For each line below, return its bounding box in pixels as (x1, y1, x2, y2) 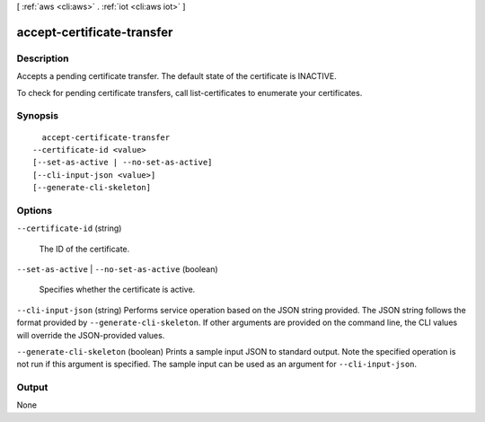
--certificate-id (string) (16, 223, 122, 233)
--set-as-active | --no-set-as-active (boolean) (16, 263, 219, 274)
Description (16, 52, 69, 65)
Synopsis (16, 110, 58, 122)
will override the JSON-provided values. (16, 330, 165, 340)
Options (16, 204, 53, 216)
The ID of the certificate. (39, 243, 130, 254)
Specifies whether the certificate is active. (39, 284, 196, 295)
